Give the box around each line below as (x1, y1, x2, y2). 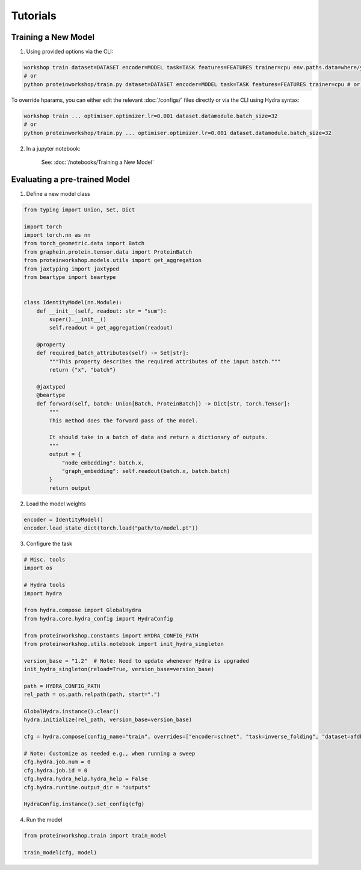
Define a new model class (26, 190, 90, 197)
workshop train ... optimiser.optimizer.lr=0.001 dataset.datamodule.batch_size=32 (23, 112, 278, 119)
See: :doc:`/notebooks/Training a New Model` (41, 158, 155, 166)
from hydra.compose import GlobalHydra (23, 607, 141, 614)
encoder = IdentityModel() (23, 516, 103, 523)
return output (49, 484, 91, 491)
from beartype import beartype (23, 274, 117, 280)
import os (23, 565, 53, 572)
